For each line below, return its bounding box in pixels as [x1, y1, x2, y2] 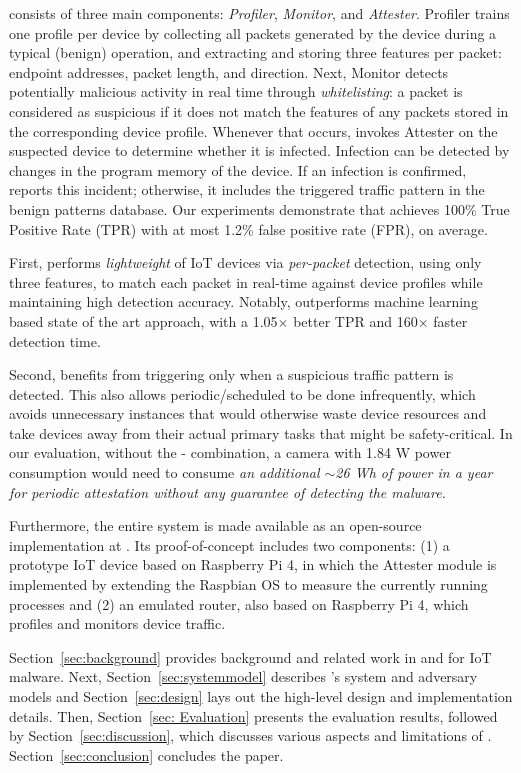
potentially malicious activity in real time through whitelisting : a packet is [9, 81, 463, 102]
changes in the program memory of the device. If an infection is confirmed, [9, 159, 467, 180]
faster [433, 310, 468, 331]
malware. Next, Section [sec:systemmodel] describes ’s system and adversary [9, 666, 478, 687]
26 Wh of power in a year [335, 462, 493, 483]
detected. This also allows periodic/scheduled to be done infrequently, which [9, 383, 476, 404]
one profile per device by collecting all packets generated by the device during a [9, 22, 497, 43]
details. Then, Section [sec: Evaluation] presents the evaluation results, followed [9, 705, 498, 726]
